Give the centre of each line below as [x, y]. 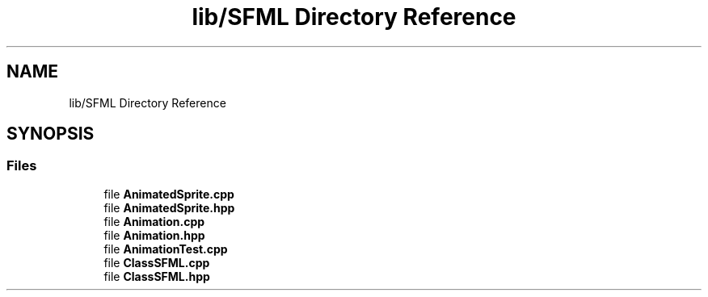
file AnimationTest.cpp [166, 249]
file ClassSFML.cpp [157, 262]
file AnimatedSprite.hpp [169, 207]
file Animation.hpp [154, 235]
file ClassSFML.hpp [157, 276]
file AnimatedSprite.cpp [169, 194]
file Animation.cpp [154, 221]
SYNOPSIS [51, 134]
